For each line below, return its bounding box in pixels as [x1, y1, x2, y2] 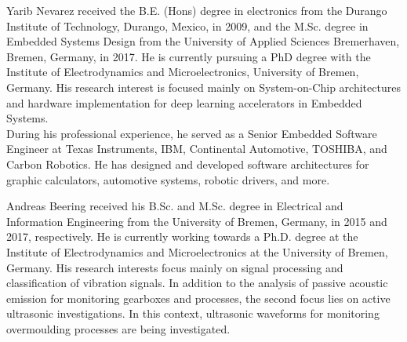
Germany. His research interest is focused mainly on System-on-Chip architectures [6, 78, 401, 95]
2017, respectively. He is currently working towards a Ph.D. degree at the [6, 228, 358, 245]
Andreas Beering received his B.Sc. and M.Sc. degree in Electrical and [6, 198, 343, 214]
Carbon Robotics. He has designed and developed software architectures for [6, 155, 369, 172]
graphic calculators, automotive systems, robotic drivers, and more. [6, 171, 330, 187]
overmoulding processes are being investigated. [6, 320, 231, 337]
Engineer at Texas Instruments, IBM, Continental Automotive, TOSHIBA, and [6, 140, 387, 157]
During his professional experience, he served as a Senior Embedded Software [6, 125, 377, 141]
